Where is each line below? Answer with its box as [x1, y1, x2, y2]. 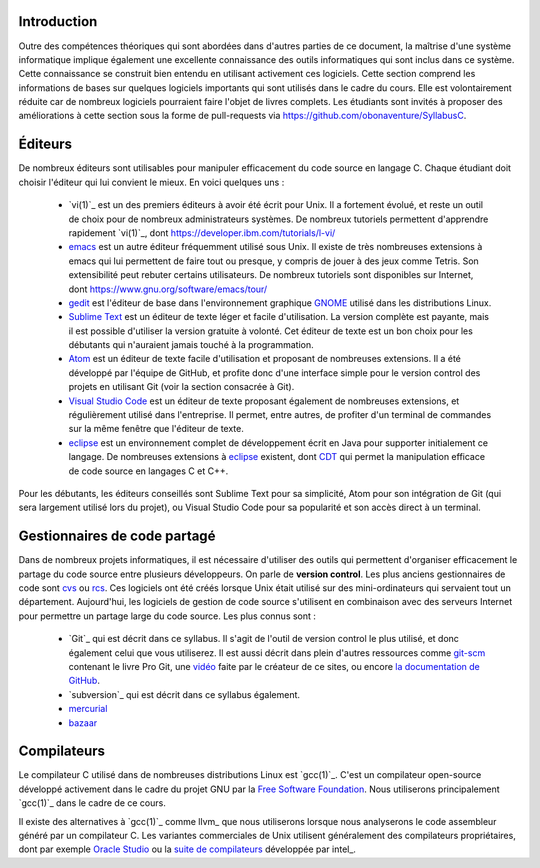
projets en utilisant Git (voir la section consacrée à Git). [68, 381, 295, 393]
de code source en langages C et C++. [68, 465, 229, 477]
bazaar [68, 716, 98, 729]
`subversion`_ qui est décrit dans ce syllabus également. [68, 688, 300, 700]
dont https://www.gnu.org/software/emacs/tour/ [68, 283, 268, 295]
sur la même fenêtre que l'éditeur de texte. [68, 423, 245, 435]
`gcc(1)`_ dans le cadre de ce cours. [18, 797, 167, 809]
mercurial [68, 703, 108, 715]
